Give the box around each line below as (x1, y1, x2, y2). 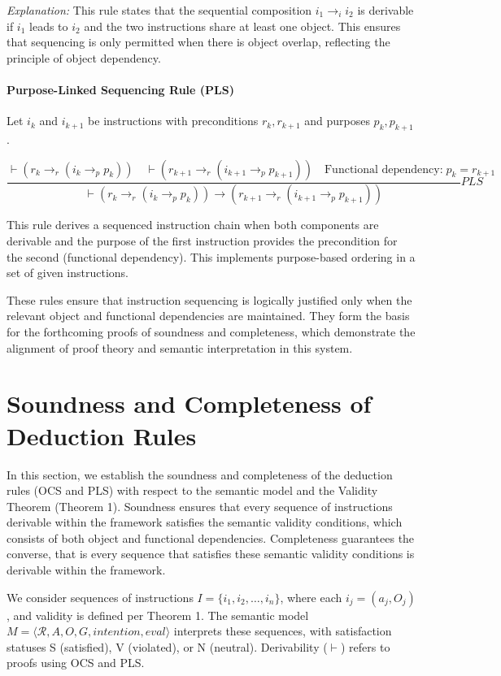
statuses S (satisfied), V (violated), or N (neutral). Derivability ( (7, 638, 328, 655)
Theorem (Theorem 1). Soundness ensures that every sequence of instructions (7, 497, 393, 514)
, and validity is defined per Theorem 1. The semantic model (7, 606, 309, 623)
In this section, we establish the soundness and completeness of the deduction (7, 466, 393, 483)
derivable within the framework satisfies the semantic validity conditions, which (7, 513, 403, 531)
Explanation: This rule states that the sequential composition (7, 2, 312, 18)
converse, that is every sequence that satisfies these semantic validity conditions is (7, 545, 415, 562)
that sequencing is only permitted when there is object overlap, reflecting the (7, 33, 390, 50)
